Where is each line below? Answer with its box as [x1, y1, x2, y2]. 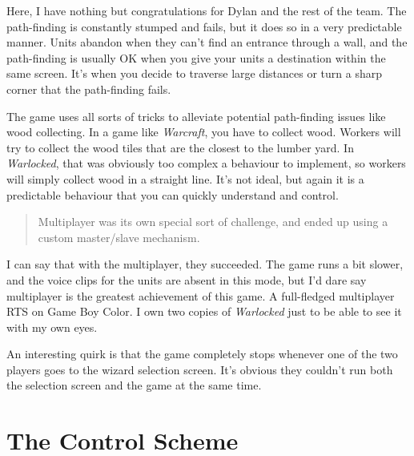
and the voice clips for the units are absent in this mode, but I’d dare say [6, 271, 367, 288]
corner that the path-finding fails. [6, 80, 171, 97]
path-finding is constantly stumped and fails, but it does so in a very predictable [6, 18, 402, 34]
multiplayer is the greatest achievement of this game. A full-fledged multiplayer [6, 287, 395, 304]
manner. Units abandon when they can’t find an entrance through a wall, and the [6, 34, 408, 50]
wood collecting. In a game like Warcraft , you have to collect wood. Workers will [6, 123, 401, 140]
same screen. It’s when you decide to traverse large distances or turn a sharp [6, 65, 382, 82]
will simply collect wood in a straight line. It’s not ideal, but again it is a [6, 170, 364, 187]
